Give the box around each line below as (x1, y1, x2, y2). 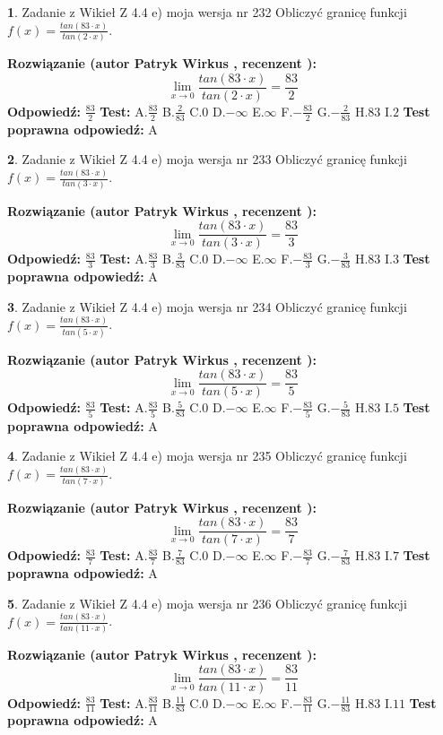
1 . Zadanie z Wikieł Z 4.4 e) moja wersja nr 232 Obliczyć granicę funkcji (7, 3, 407, 21)
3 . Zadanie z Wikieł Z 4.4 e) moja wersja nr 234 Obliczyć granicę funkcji (7, 297, 407, 316)
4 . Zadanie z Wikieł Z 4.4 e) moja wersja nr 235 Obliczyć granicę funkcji (7, 446, 407, 465)
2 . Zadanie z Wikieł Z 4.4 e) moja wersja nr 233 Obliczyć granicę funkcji (7, 150, 407, 169)
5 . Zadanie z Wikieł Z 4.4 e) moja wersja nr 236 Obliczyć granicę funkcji (7, 593, 407, 612)
